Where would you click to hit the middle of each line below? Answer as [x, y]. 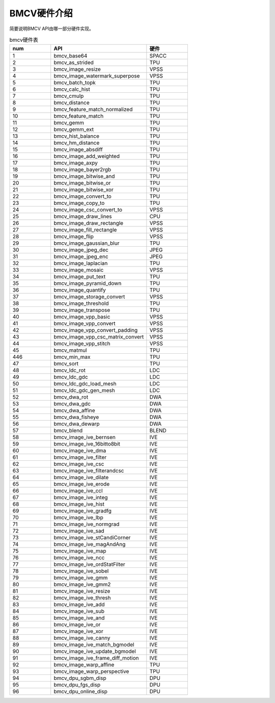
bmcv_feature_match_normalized [93, 110]
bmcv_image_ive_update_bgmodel [95, 652]
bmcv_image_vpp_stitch [82, 344]
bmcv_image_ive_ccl [78, 491]
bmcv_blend [68, 431]
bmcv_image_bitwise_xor [84, 190]
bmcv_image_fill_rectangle [85, 230]
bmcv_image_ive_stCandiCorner [92, 538]
